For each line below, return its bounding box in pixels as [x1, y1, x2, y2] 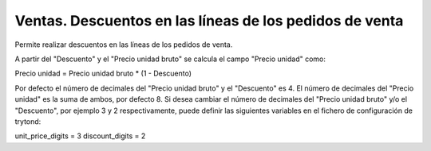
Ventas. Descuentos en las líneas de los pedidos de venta [14, 12, 404, 29]
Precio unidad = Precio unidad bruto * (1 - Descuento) [14, 68, 192, 79]
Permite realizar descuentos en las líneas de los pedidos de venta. [14, 40, 233, 49]
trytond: [14, 116, 42, 126]
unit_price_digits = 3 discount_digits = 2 [14, 131, 146, 141]
